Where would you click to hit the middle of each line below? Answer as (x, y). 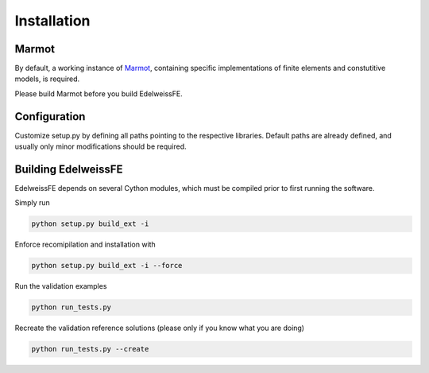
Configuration (50, 117)
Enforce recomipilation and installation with (85, 245)
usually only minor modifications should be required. (100, 146)
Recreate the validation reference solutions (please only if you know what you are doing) (160, 328)
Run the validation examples (61, 286)
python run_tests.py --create (90, 349)
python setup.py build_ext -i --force (107, 266)
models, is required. (47, 79)
